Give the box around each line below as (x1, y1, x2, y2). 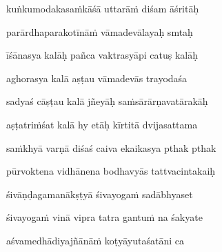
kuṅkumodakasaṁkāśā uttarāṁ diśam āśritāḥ (6, 1, 199, 15)
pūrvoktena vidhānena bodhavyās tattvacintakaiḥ (6, 164, 216, 178)
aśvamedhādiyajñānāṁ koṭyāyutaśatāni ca (6, 233, 185, 247)
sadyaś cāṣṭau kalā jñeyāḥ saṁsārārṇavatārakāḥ (6, 94, 208, 108)
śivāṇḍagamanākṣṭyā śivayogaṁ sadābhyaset (6, 186, 193, 201)
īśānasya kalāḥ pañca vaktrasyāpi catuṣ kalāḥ (6, 48, 199, 62)
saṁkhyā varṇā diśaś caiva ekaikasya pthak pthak (6, 140, 216, 155)
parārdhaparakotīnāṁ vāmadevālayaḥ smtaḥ (6, 24, 193, 39)
